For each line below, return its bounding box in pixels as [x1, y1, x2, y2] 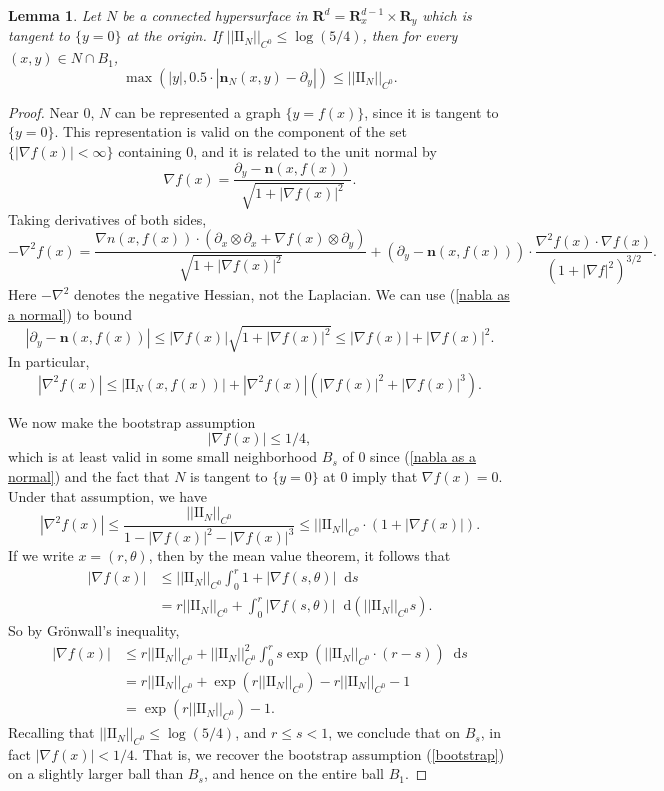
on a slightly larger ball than [8, 763, 184, 784]
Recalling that [8, 722, 95, 743]
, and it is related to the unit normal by [193, 141, 437, 162]
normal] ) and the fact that [8, 465, 170, 486]
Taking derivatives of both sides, [8, 208, 207, 229]
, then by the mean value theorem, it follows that [148, 545, 451, 566]
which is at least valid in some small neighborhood [8, 446, 318, 467]
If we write [8, 545, 74, 566]
